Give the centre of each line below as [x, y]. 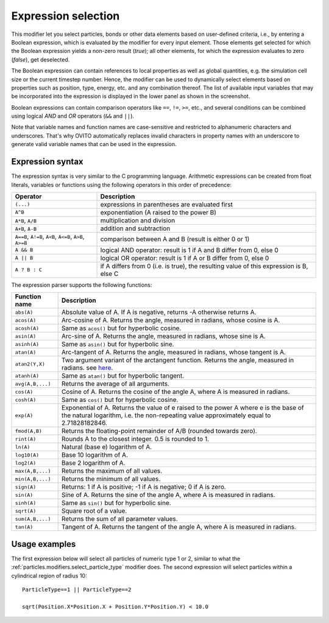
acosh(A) [27, 328]
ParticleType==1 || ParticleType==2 [77, 590]
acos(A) [26, 320]
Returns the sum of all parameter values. [119, 519]
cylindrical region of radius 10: [49, 575]
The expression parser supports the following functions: [82, 285]
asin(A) [26, 336]
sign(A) [26, 487]
